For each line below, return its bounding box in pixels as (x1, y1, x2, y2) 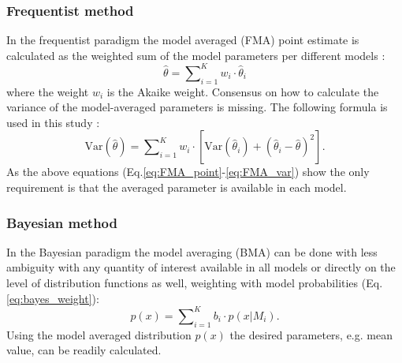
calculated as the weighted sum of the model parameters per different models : (6, 47, 385, 63)
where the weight (6, 83, 89, 99)
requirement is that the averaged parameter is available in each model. (6, 179, 347, 196)
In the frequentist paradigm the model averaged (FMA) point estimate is (6, 32, 359, 48)
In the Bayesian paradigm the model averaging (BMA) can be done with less (6, 243, 378, 260)
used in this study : (6, 114, 100, 130)
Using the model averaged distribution (6, 326, 192, 342)
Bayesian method (6, 212, 117, 232)
